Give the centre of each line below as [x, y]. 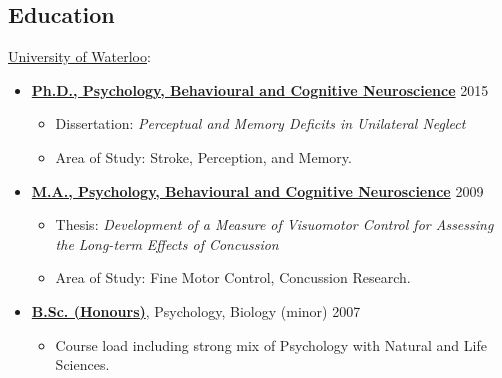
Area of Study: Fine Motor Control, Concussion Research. [233, 277]
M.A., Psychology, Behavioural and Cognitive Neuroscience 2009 [257, 190]
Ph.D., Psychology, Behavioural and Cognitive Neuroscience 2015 [260, 89]
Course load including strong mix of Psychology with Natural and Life [271, 344]
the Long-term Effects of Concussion [167, 243]
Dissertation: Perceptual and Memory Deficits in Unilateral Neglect [260, 123]
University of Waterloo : [79, 56]
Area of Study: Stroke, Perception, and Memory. [203, 156]
